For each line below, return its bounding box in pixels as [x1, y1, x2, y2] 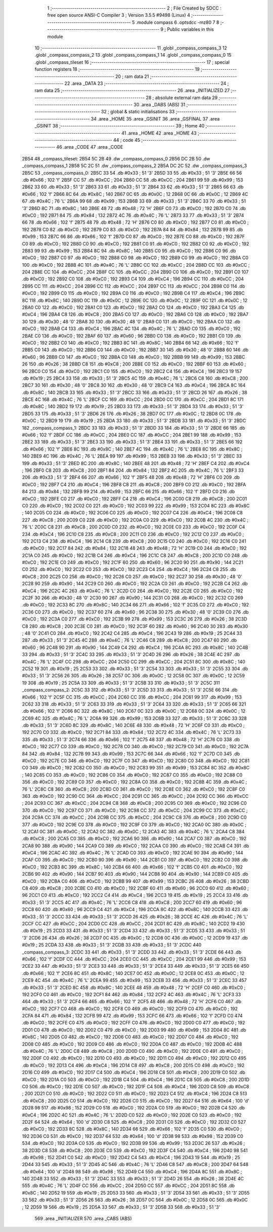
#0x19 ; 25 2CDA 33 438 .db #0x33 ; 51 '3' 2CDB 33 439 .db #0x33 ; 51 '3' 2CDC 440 [22, 942, 202, 948]
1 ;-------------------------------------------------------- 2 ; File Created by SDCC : [47, 5, 222, 11]
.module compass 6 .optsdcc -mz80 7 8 [135, 19, 219, 25]
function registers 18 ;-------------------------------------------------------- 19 [34, 66, 200, 72]
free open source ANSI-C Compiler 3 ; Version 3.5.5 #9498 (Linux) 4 [47, 12, 191, 18]
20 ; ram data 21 [115, 73, 149, 79]
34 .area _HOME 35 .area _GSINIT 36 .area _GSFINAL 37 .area [90, 115, 220, 121]
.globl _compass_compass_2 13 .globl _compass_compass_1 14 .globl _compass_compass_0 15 [34, 52, 232, 58]
